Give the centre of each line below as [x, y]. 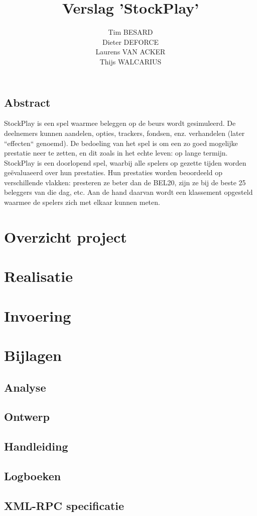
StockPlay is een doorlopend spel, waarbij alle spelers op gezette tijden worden [125, 162]
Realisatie [39, 276]
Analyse [25, 387]
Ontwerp [27, 417]
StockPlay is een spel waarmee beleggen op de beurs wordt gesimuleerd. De [120, 123]
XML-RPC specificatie [64, 505]
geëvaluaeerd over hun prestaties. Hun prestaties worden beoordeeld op [113, 172]
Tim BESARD [131, 32]
